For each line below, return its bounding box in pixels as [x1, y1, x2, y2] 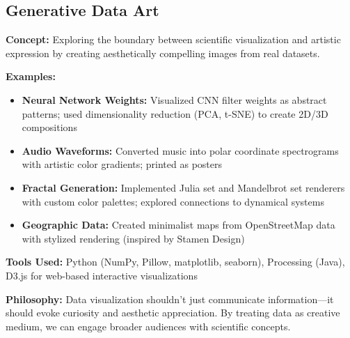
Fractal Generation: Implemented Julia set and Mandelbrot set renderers [22, 180, 345, 194]
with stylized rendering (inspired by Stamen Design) [22, 231, 245, 245]
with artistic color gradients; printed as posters [22, 157, 222, 171]
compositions [22, 120, 77, 135]
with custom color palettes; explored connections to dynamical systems [22, 194, 324, 208]
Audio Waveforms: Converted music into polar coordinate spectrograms [22, 143, 339, 158]
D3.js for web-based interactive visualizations [6, 268, 198, 282]
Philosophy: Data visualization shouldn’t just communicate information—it [6, 291, 334, 306]
